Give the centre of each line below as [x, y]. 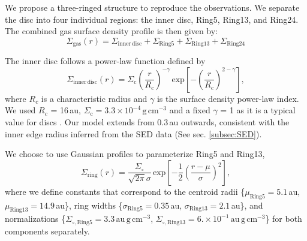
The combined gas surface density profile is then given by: [112, 31]
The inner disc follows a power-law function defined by [105, 61]
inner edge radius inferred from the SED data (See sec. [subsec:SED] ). [133, 133]
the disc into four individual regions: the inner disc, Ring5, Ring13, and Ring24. [152, 19]
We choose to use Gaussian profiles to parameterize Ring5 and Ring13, [135, 154]
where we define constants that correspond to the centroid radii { [125, 191]
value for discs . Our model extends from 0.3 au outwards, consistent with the [147, 122]
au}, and [247, 205]
